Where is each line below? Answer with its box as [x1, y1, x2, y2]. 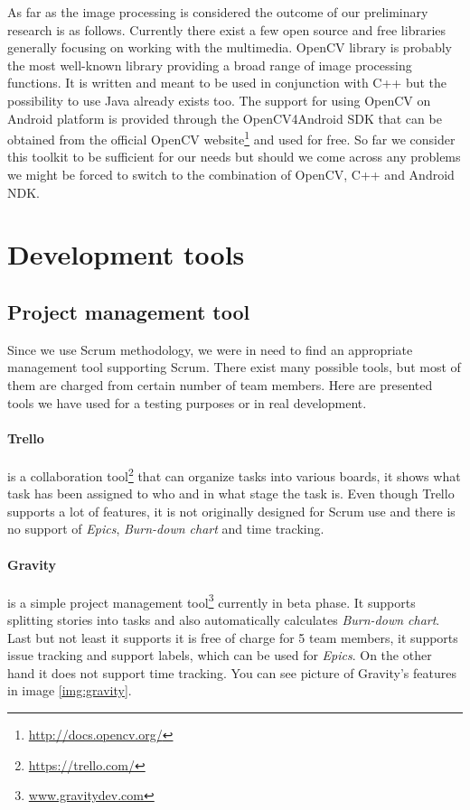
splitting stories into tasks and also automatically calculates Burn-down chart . [7, 610, 440, 629]
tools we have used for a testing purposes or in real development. [7, 393, 367, 412]
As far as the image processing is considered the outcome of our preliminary [7, 3, 428, 21]
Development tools [7, 236, 245, 273]
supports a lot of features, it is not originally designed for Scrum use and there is [7, 501, 456, 520]
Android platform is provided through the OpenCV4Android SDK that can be [7, 108, 442, 127]
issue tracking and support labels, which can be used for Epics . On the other [7, 646, 432, 665]
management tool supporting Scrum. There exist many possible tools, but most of [7, 358, 461, 377]
